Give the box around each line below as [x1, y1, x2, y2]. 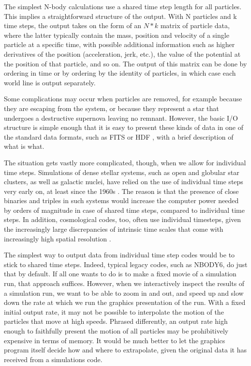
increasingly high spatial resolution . [4, 233, 111, 243]
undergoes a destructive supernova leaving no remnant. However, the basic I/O [4, 112, 238, 123]
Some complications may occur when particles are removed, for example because [4, 94, 242, 104]
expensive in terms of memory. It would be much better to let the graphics [4, 335, 225, 345]
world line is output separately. [4, 77, 96, 87]
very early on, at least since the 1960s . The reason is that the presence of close [4, 186, 239, 196]
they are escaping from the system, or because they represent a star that [4, 103, 219, 113]
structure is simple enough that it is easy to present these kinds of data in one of [4, 122, 243, 132]
